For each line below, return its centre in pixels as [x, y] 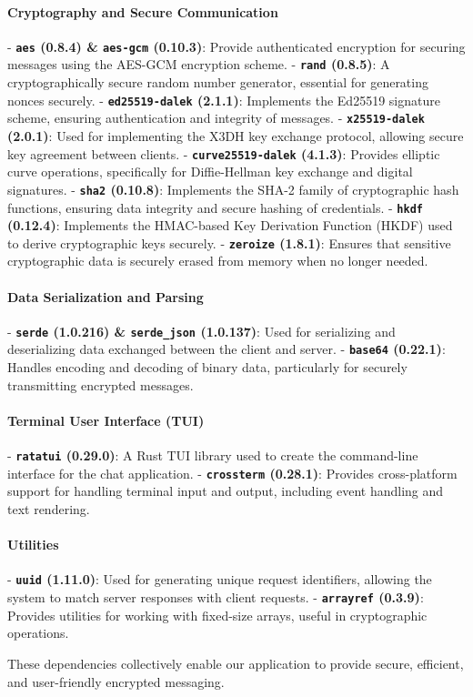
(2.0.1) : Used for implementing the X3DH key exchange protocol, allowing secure [236, 136]
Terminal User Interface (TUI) [106, 420]
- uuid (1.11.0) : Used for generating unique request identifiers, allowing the [220, 579]
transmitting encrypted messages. [101, 384]
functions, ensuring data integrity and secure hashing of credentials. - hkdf [215, 207]
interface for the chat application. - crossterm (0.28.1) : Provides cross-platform [232, 473]
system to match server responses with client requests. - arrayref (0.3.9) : [216, 597]
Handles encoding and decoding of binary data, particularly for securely [207, 367]
